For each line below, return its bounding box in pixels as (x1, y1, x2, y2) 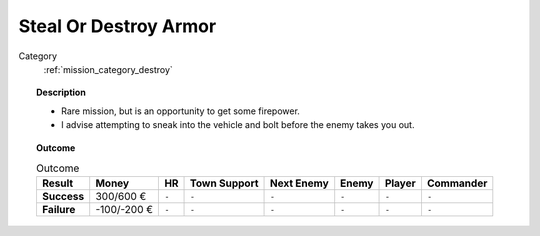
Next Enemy (270, 176, 329, 190)
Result (41, 176, 74, 190)
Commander (426, 176, 488, 190)
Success (41, 190, 85, 204)
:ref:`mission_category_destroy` (43, 63, 174, 75)
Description (36, 86, 87, 99)
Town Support (190, 176, 259, 190)
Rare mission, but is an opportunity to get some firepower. (61, 105, 300, 117)
